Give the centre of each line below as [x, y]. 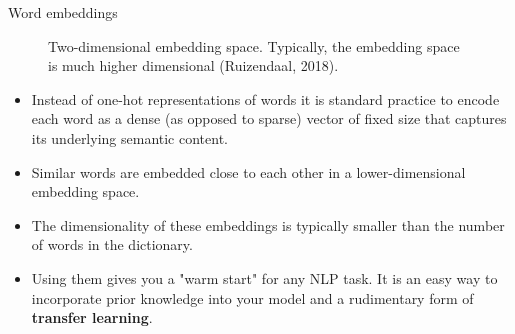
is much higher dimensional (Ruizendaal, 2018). [193, 65]
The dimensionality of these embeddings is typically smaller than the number [268, 224]
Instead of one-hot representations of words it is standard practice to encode [265, 98]
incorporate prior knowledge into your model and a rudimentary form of [252, 297]
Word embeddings [63, 12]
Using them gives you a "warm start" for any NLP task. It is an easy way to [264, 277]
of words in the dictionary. [112, 244]
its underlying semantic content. [129, 137]
